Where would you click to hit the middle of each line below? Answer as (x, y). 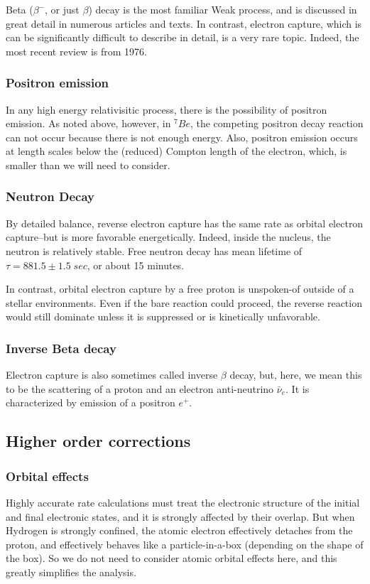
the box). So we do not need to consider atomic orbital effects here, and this (172, 558)
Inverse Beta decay (61, 348)
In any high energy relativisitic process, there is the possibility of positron (167, 109)
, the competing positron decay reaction (277, 123)
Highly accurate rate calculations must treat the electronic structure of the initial (183, 502)
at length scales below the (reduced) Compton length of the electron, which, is (176, 151)
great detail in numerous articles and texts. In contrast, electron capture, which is (184, 23)
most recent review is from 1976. (76, 51)
